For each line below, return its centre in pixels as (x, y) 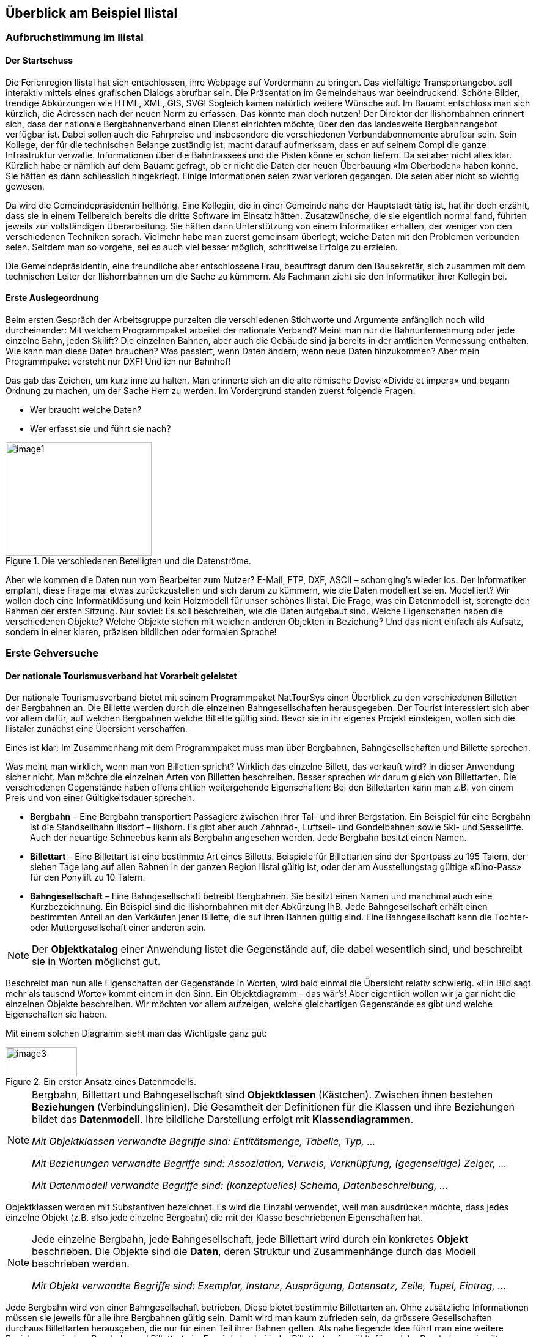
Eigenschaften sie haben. (56, 1015)
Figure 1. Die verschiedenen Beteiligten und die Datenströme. (128, 560)
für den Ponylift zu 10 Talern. (88, 877)
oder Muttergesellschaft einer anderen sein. (118, 928)
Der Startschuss (39, 61)
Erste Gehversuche (52, 653)
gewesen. (25, 186)
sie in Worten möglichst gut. (96, 962)
